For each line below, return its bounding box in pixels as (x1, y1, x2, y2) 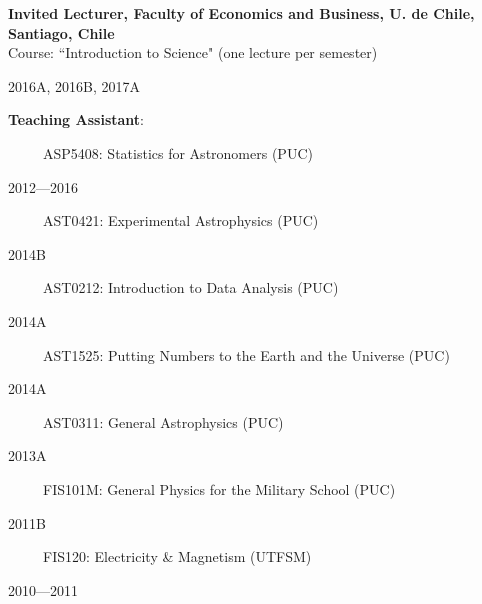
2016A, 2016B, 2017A (8, 75, 141, 96)
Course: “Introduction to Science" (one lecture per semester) (8, 42, 378, 63)
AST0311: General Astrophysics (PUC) (42, 411, 284, 432)
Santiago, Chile (8, 22, 115, 43)
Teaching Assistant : (8, 109, 144, 130)
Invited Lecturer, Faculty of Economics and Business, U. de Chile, (8, 3, 475, 23)
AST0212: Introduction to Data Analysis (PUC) (42, 277, 339, 298)
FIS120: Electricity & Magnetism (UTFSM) (42, 546, 312, 567)
